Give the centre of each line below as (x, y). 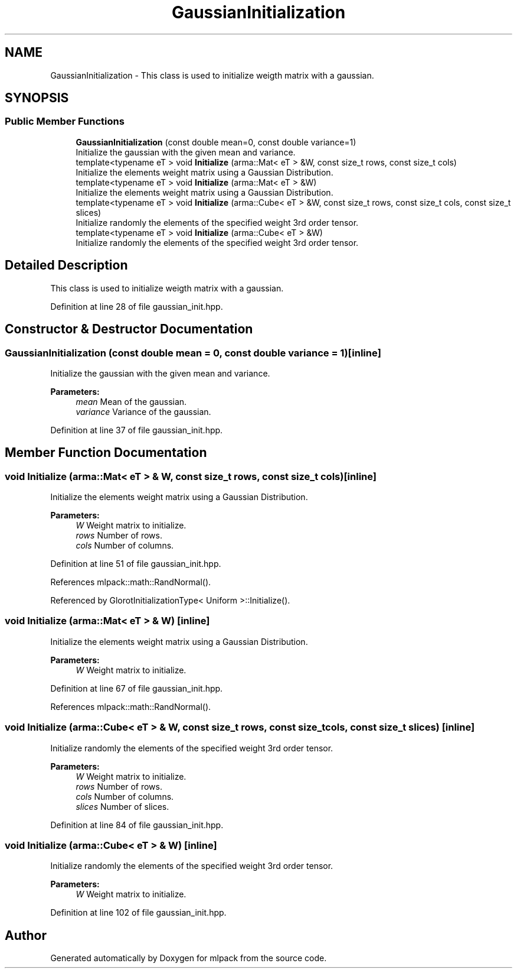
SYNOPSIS (37, 98)
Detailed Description (66, 265)
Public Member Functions (65, 121)
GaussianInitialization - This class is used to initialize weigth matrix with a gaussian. (212, 75)
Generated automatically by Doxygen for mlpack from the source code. (189, 958)
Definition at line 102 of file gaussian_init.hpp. (138, 913)
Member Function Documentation (106, 453)
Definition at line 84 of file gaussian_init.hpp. (137, 825)
